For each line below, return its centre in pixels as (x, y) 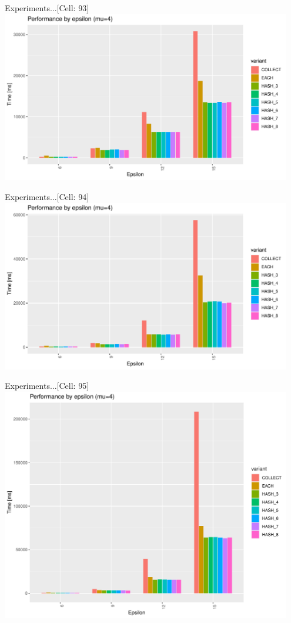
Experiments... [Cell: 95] (47, 386)
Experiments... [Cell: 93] (47, 8)
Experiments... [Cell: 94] (47, 197)
